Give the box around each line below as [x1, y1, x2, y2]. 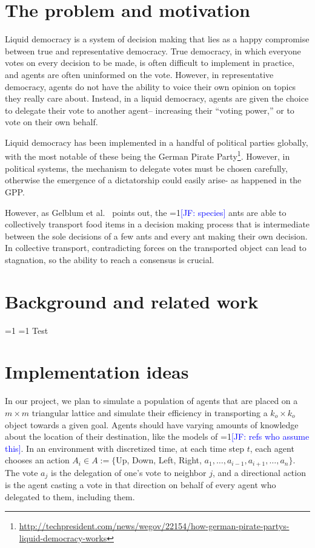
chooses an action [5, 454, 70, 466]
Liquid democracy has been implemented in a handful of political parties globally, [5, 135, 308, 148]
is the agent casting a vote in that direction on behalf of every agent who [5, 478, 276, 491]
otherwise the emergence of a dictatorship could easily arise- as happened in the [5, 174, 302, 186]
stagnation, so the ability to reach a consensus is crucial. [5, 253, 214, 266]
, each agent [250, 442, 294, 454]
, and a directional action [212, 466, 306, 478]
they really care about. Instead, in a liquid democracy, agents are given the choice [5, 92, 309, 105]
